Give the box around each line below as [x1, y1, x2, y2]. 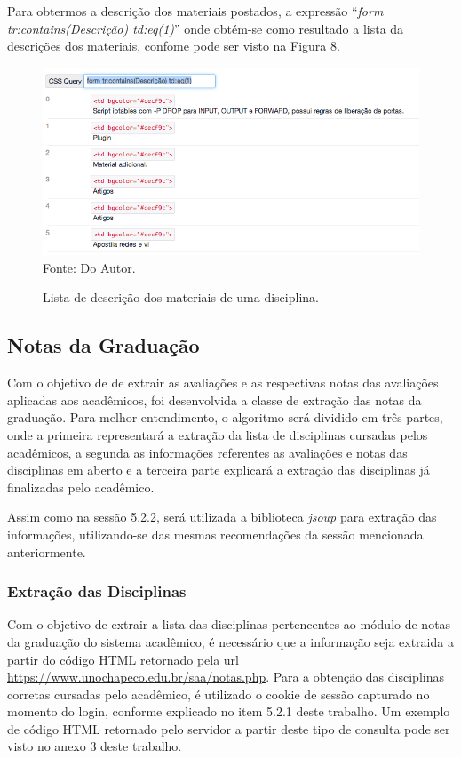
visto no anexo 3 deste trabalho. [7, 737, 182, 755]
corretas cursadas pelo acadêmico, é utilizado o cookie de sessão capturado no [7, 684, 430, 703]
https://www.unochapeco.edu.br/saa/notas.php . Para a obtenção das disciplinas [7, 667, 444, 686]
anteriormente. [7, 542, 86, 561]
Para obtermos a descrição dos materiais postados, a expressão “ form [7, 2, 384, 20]
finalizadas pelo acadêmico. [7, 477, 155, 496]
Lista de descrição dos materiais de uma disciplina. [43, 288, 319, 307]
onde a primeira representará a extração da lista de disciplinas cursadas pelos [7, 425, 428, 443]
